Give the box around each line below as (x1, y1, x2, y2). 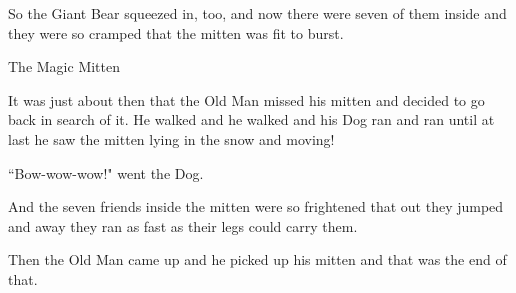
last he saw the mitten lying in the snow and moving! (8, 128, 335, 149)
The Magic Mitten (8, 56, 120, 77)
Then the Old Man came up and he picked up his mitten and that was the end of (8, 249, 507, 270)
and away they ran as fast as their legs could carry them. (8, 215, 358, 236)
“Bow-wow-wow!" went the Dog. (8, 162, 204, 183)
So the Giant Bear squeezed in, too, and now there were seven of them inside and (8, 3, 507, 23)
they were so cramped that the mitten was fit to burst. (8, 22, 344, 43)
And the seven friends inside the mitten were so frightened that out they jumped (8, 196, 504, 217)
